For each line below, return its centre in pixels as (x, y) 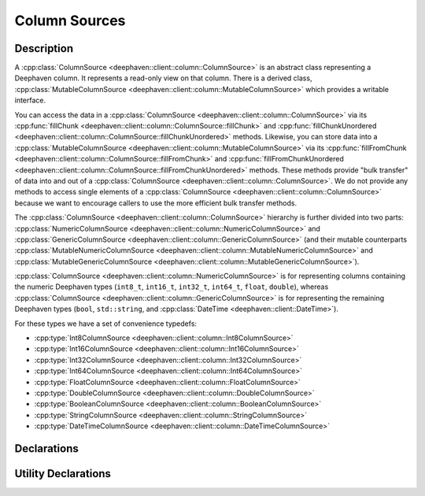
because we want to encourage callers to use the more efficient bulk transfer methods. (156, 203)
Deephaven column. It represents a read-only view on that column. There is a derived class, (163, 78)
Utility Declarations (63, 474)
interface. (30, 100)
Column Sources (70, 20)
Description (44, 48)
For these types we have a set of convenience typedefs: (105, 324)
